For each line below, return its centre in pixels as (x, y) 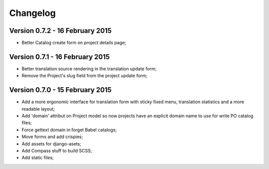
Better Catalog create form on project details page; (74, 43)
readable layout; (38, 109)
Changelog (32, 13)
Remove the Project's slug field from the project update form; (85, 76)
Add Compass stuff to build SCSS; (57, 151)
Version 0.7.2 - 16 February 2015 (61, 31)
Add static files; (38, 158)
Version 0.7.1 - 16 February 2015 (60, 57)
